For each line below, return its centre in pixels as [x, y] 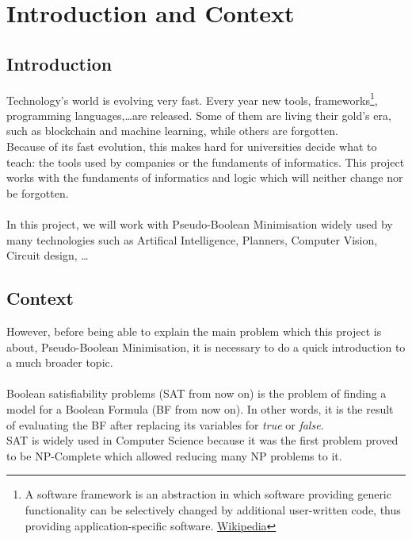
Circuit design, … [48, 255]
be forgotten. [38, 192]
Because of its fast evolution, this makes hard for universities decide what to [192, 146]
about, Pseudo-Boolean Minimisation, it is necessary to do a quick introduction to [206, 346]
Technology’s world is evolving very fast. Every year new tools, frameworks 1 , [192, 98]
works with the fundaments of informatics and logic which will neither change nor [205, 177]
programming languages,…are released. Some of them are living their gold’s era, [199, 115]
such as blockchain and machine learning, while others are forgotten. [172, 131]
